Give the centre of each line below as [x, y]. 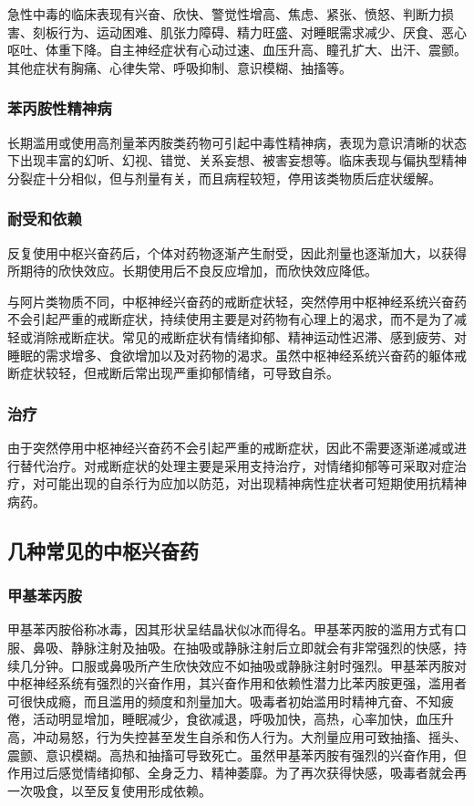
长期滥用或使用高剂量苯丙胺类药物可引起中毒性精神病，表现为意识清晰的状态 [237, 142]
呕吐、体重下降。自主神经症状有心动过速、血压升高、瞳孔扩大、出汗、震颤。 [237, 50]
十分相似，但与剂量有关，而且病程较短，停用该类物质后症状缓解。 [243, 178]
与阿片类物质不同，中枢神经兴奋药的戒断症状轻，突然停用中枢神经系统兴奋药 [237, 301]
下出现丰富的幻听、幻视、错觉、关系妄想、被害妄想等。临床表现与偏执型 [224, 160]
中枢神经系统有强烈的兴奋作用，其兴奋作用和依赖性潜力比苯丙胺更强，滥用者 [237, 683]
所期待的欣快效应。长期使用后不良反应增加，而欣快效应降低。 [192, 271]
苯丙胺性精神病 [60, 108]
